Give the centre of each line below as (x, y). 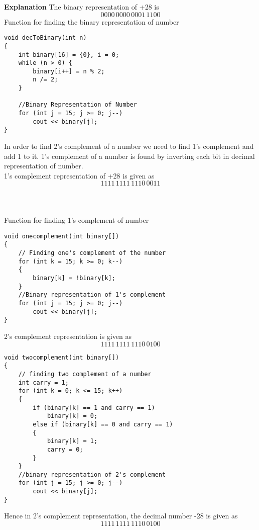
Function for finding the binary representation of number (92, 21)
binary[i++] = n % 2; (69, 71)
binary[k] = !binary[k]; (74, 278)
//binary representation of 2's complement (92, 474)
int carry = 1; (43, 382)
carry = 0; (65, 449)
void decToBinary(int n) (45, 38)
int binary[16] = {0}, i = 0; (69, 55)
